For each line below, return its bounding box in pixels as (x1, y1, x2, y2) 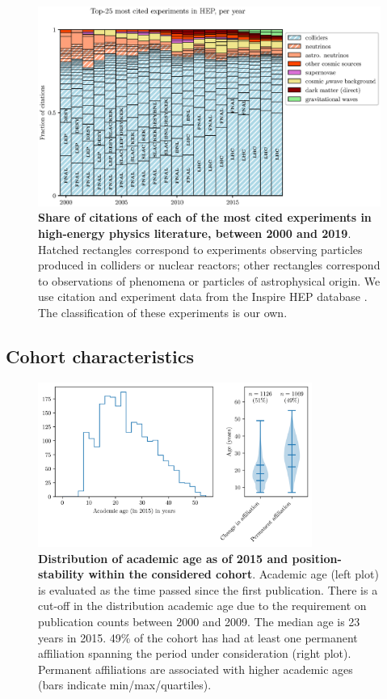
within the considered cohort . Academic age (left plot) (88, 566, 379, 582)
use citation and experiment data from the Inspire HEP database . (38, 288, 368, 305)
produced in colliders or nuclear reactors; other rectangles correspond (38, 256, 381, 273)
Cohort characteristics (6, 343, 195, 368)
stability (38, 566, 85, 582)
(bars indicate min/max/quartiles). (38, 676, 212, 693)
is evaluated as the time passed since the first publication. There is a (38, 581, 378, 598)
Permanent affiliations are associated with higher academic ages (38, 660, 353, 677)
